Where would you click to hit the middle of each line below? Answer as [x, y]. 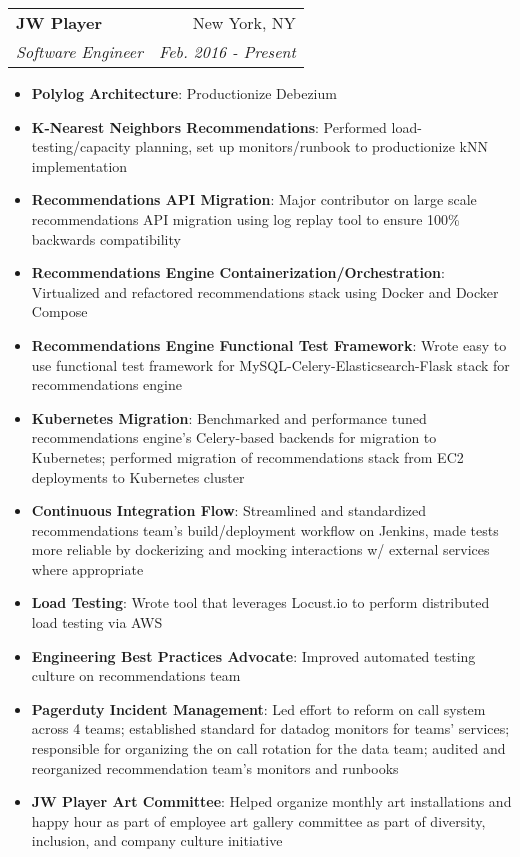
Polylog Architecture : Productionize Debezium [184, 93]
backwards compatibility [106, 238]
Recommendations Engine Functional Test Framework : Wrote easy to [269, 344]
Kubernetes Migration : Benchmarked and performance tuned [229, 417]
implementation [79, 165]
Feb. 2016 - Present [227, 51]
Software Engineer [79, 51]
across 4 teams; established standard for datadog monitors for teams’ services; [270, 728]
